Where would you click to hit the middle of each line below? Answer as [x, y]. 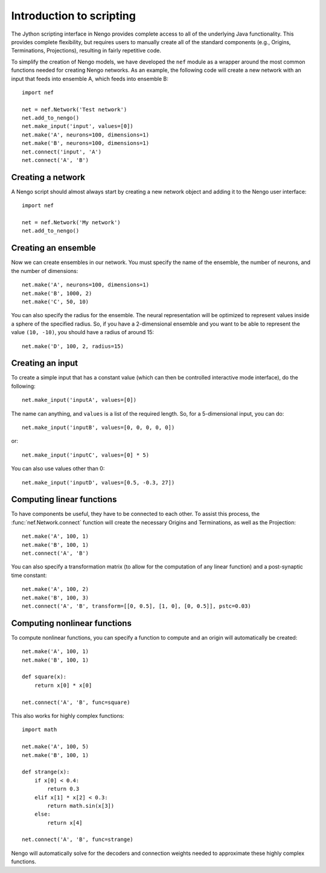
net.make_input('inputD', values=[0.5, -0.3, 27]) [98, 482]
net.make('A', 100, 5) [56, 747]
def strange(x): [46, 772]
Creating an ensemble [53, 248]
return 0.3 [63, 789]
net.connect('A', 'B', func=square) [76, 702]
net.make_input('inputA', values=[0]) [79, 400]
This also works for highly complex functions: [68, 716]
